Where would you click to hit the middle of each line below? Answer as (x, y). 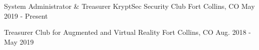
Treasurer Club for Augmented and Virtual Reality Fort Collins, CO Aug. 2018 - (128, 32)
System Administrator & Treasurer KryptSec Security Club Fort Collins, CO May (129, 6)
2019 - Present (26, 15)
